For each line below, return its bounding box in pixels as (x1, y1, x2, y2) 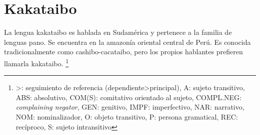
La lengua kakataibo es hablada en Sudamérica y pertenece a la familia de (4, 27, 232, 37)
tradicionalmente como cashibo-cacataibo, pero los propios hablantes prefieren (4, 46, 243, 57)
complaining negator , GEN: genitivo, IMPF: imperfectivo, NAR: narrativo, (15, 102, 244, 112)
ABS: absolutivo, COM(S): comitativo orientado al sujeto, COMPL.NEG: (15, 92, 241, 102)
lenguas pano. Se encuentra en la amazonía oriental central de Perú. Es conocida (4, 36, 251, 47)
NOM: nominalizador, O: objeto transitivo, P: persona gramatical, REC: (15, 111, 238, 122)
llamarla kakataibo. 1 (4, 56, 69, 68)
